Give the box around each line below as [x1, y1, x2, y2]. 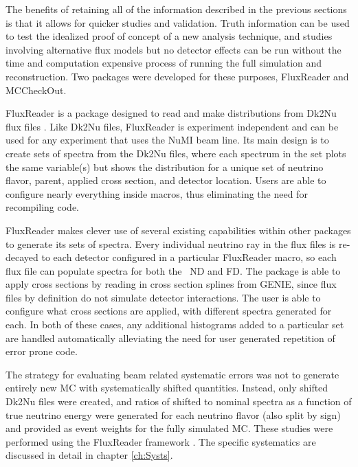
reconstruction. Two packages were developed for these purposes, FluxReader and [5, 69, 349, 83]
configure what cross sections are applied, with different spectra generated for [5, 304, 332, 318]
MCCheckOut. [5, 82, 67, 97]
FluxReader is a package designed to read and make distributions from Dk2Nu [5, 106, 337, 120]
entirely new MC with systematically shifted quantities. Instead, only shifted [5, 380, 328, 395]
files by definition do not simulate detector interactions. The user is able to [5, 290, 321, 304]
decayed [5, 250, 38, 264]
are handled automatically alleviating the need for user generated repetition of [5, 330, 335, 345]
